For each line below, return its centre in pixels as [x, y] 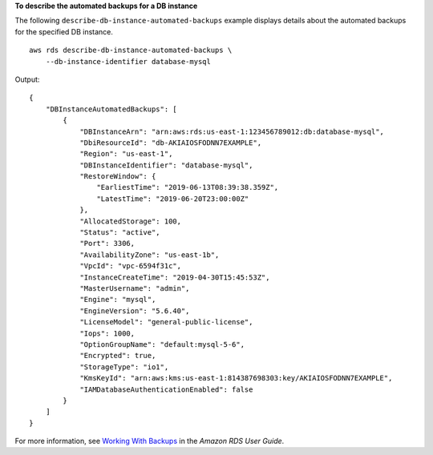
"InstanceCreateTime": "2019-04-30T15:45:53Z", [175, 277]
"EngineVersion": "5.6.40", [135, 311]
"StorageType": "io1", [124, 367]
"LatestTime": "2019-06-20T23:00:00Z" [173, 199]
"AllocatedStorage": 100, [131, 221]
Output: [27, 79]
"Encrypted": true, [118, 356]
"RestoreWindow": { [118, 177]
